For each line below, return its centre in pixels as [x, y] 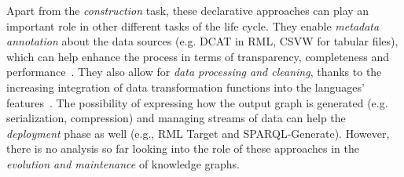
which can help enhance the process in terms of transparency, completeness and [198, 56]
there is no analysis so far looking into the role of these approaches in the [183, 148]
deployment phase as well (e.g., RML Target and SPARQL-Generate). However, [198, 133]
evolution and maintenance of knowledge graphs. [123, 163]
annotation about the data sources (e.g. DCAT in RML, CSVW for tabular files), [202, 41]
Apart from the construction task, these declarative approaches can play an [188, 10]
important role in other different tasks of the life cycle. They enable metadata [193, 25]
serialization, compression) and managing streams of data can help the [176, 118]
